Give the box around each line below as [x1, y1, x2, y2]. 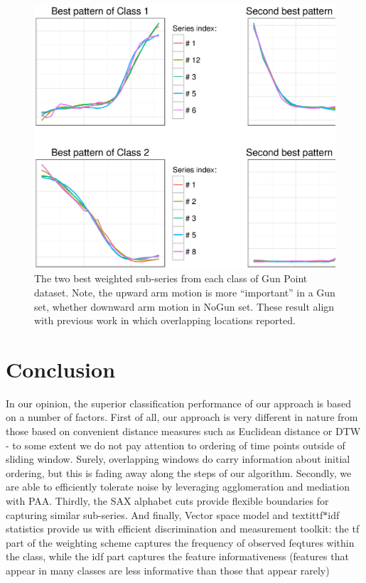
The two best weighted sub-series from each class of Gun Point [34, 271, 308, 286]
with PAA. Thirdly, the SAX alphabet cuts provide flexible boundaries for [6, 493, 329, 508]
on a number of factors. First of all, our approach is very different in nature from [6, 410, 358, 424]
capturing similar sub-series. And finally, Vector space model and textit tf [6, 507, 323, 522]
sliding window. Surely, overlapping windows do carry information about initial [6, 451, 350, 466]
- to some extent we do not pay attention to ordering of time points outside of [6, 437, 345, 452]
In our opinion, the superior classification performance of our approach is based [6, 395, 352, 410]
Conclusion [6, 354, 116, 383]
